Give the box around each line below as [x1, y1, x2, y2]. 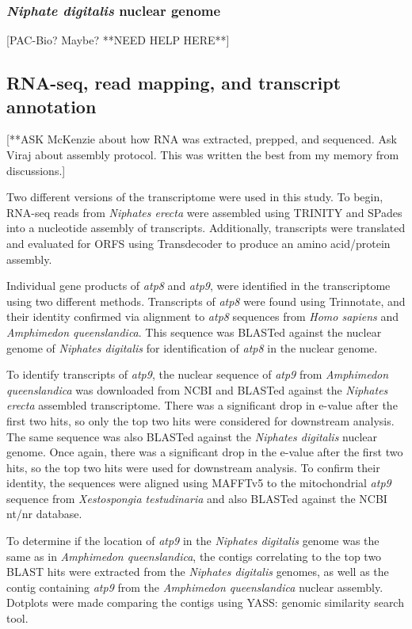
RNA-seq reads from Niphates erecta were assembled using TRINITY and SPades [6, 204, 402, 220]
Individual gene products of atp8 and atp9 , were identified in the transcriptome [6, 277, 391, 294]
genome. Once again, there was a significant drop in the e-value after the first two [6, 444, 403, 460]
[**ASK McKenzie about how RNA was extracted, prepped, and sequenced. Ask [6, 131, 397, 147]
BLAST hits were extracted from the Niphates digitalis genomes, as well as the [6, 563, 389, 580]
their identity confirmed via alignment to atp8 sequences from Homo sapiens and [6, 308, 399, 325]
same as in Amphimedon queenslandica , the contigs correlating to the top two [6, 547, 382, 564]
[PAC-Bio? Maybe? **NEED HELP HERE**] [6, 32, 230, 48]
